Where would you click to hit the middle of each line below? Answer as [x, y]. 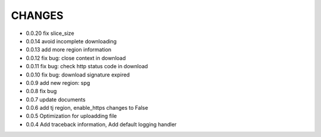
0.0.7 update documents [56, 99]
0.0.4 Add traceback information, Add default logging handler [101, 124]
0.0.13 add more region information [69, 50]
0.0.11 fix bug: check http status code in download [87, 66]
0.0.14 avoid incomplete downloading [71, 41]
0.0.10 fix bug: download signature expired [78, 75]
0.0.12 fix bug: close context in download [76, 58]
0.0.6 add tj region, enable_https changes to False [87, 108]
